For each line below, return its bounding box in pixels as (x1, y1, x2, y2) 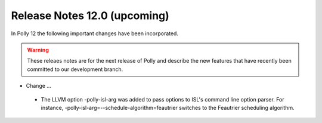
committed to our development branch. (27, 66, 123, 73)
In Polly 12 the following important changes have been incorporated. (11, 30, 179, 37)
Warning (27, 46, 49, 53)
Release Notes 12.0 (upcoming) (11, 9, 169, 22)
